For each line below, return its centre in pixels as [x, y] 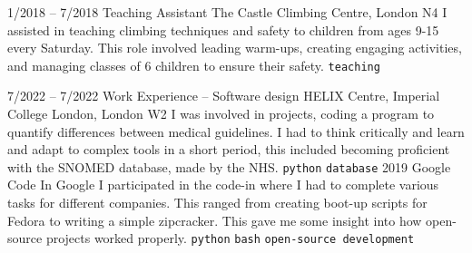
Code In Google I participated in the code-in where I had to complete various [223, 185]
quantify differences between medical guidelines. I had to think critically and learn [236, 131]
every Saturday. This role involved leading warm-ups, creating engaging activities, [235, 48]
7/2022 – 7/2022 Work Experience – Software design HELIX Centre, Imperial [224, 96]
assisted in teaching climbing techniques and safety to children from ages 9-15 [223, 29]
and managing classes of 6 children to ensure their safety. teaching [194, 65]
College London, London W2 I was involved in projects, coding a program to [221, 114]
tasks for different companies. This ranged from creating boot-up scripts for [217, 203]
